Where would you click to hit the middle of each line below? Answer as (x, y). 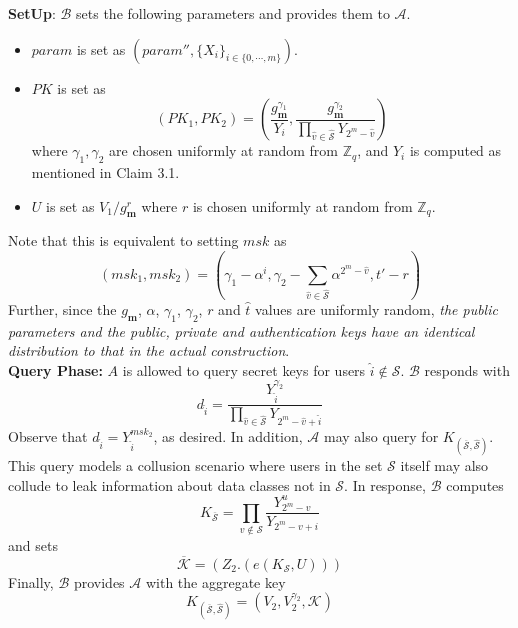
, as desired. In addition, (228, 435)
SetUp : (32, 13)
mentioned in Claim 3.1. (105, 171)
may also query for (381, 435)
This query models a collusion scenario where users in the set (195, 465)
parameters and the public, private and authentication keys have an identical (241, 330)
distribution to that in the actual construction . (149, 350)
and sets (33, 544)
